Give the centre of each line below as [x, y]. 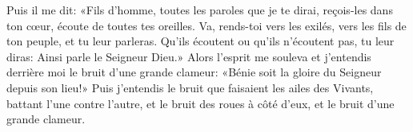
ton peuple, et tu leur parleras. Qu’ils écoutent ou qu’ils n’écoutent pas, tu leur [200, 41]
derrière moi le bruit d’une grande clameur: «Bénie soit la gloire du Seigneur [194, 72]
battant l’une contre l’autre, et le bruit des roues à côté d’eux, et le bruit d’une [200, 103]
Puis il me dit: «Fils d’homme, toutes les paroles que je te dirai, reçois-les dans [200, 10]
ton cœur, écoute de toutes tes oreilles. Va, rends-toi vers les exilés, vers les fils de [206, 25]
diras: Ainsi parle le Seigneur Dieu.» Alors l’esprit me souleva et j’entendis [189, 56]
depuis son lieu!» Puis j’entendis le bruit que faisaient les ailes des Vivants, [190, 87]
